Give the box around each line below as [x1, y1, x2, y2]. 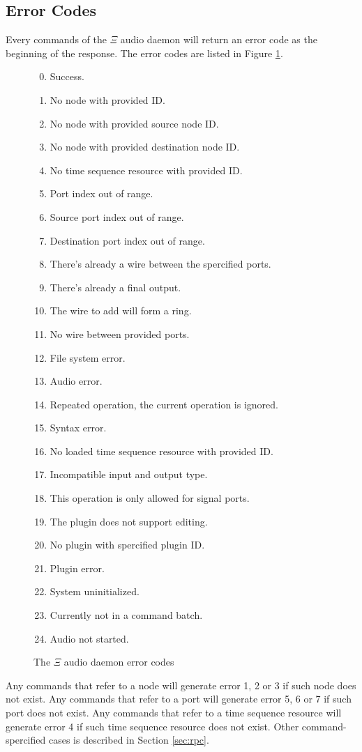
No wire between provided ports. [50, 326, 190, 341]
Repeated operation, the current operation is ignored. [50, 397, 278, 411]
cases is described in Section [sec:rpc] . [48, 732, 209, 747]
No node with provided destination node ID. [50, 139, 240, 154]
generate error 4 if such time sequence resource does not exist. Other [6, 719, 299, 733]
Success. [50, 69, 84, 84]
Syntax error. [50, 420, 107, 435]
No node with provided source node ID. [50, 116, 219, 130]
